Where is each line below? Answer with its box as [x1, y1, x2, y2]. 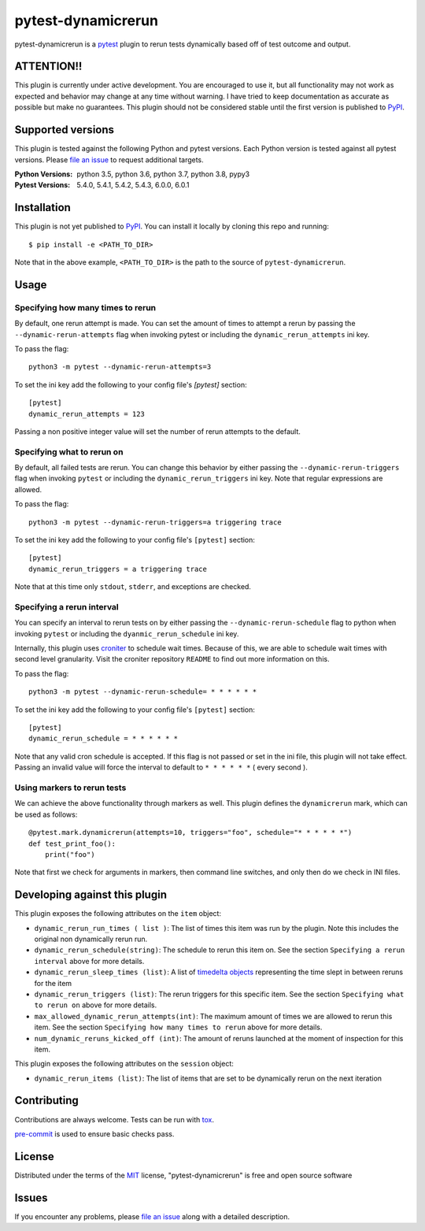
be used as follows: [14, 810, 78, 819]
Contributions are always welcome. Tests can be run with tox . [14, 1114, 214, 1124]
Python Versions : [14, 169, 73, 179]
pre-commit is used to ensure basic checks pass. [14, 1129, 175, 1138]
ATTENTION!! [14, 60, 83, 73]
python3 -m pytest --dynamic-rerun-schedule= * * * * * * [28, 688, 257, 696]
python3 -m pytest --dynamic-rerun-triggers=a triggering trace [28, 517, 283, 527]
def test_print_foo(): [28, 839, 116, 848]
